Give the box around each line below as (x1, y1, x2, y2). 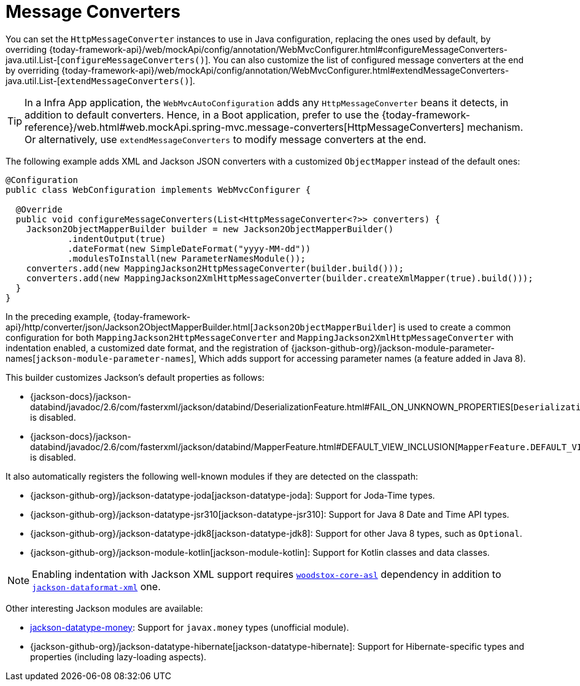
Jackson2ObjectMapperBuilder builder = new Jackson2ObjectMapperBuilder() (26, 224, 394, 234)
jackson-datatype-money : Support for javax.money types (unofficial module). (30, 622, 349, 633)
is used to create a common (398, 321, 511, 332)
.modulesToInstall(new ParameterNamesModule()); (68, 253, 306, 263)
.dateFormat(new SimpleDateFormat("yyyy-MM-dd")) (68, 243, 311, 254)
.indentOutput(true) (68, 233, 166, 244)
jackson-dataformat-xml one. (32, 580, 161, 593)
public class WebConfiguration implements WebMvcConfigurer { (6, 184, 311, 195)
